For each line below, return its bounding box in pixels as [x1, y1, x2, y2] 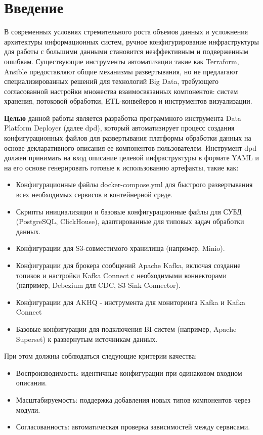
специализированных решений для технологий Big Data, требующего [4, 76, 218, 86]
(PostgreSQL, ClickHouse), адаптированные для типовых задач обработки [16, 216, 244, 227]
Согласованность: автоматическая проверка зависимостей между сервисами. [16, 421, 250, 432]
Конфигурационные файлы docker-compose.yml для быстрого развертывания [16, 179, 253, 190]
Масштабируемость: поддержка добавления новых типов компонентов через [16, 394, 251, 405]
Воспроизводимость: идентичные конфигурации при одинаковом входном [16, 367, 242, 378]
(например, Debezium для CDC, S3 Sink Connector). [16, 280, 181, 290]
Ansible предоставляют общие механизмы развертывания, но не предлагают [4, 66, 238, 76]
